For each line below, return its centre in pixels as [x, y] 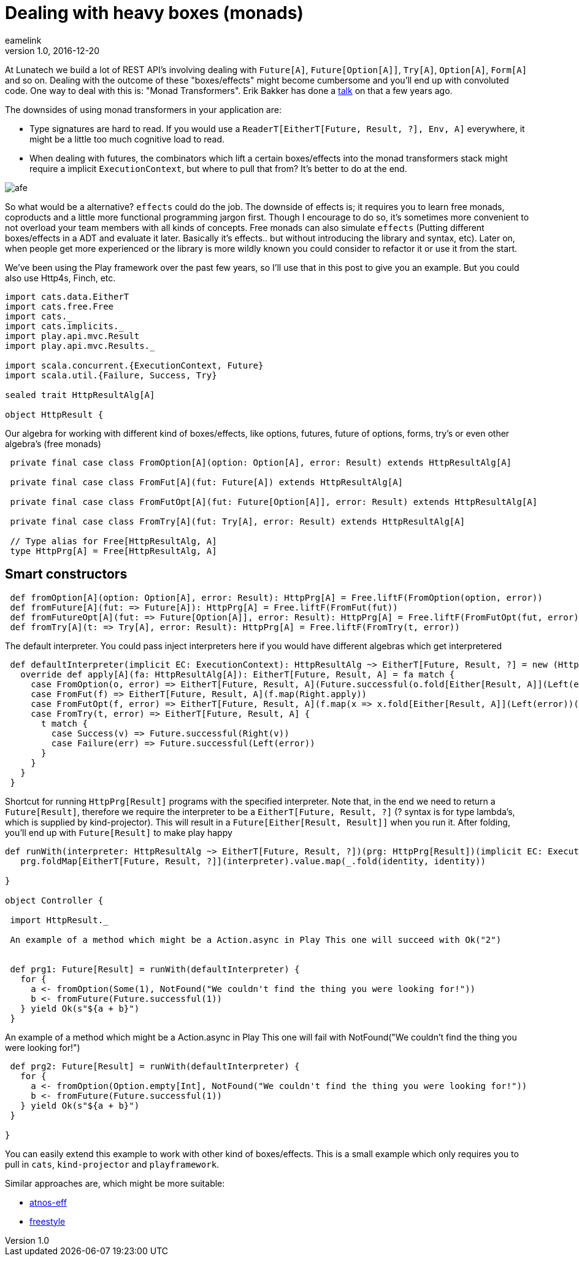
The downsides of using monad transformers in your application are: [143, 109]
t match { [64, 723]
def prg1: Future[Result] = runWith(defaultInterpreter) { [155, 969]
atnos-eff [48, 1202]
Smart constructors [66, 574]
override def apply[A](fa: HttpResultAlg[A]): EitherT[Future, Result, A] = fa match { [238, 674]
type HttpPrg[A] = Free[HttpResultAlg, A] [113, 551]
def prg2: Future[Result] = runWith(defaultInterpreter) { [155, 1066]
